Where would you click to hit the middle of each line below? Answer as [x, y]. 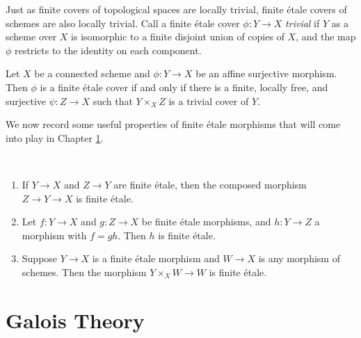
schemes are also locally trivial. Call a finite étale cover [123, 23]
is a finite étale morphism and [156, 258]
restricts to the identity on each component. [108, 50]
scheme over [31, 37]
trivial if [303, 23]
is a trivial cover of [209, 100]
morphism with [54, 235]
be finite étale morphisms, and [206, 222]
